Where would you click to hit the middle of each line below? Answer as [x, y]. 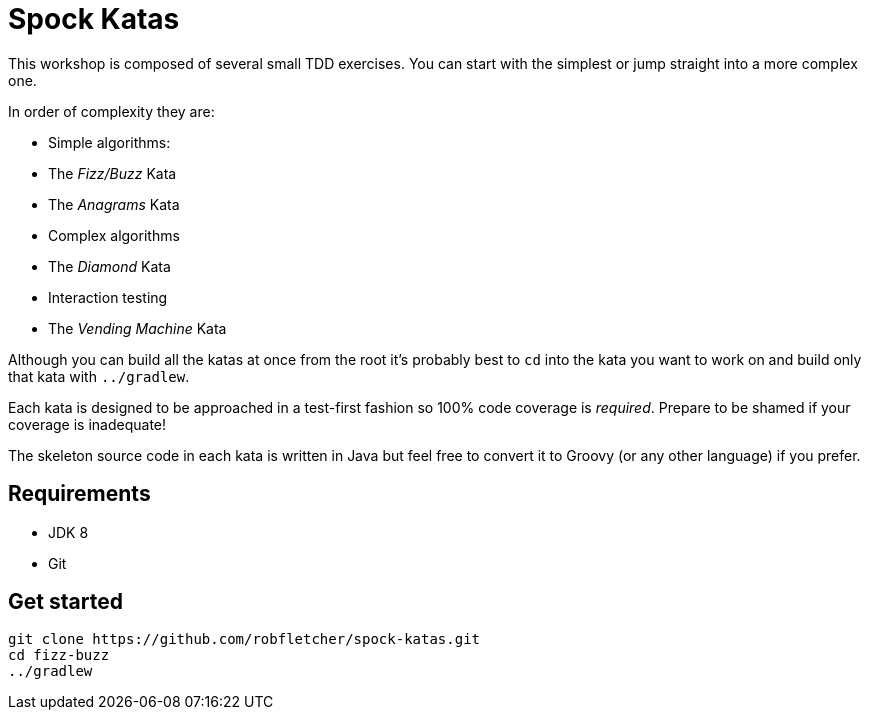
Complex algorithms [114, 235]
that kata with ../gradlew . [99, 376]
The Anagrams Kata [114, 204]
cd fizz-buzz [59, 655]
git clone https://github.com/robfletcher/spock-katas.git [244, 639]
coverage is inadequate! [87, 424]
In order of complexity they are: [111, 111]
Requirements [79, 494]
